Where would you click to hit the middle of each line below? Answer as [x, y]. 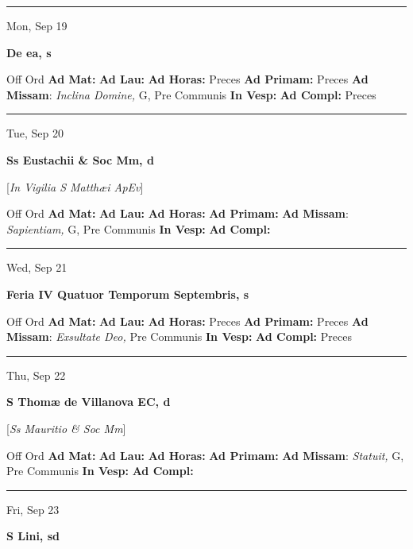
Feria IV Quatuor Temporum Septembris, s [128, 294]
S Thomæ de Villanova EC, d [89, 402]
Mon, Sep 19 [37, 25]
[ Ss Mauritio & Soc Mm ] [66, 428]
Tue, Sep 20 [35, 133]
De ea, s [29, 52]
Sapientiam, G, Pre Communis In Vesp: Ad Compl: [139, 228]
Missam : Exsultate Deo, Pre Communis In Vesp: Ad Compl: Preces [179, 336]
